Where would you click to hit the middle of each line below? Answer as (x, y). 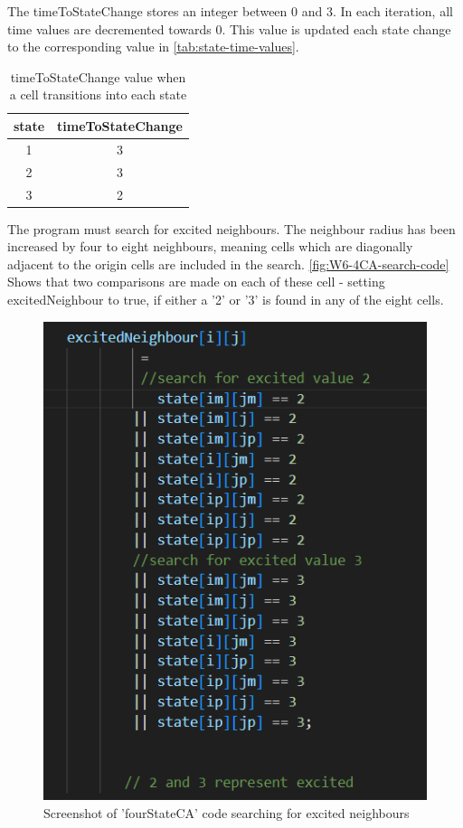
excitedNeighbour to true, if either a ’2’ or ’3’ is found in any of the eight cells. (226, 299)
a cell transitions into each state (98, 94)
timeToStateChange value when (98, 76)
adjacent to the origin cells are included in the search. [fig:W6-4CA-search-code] (228, 263)
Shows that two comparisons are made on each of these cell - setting (196, 282)
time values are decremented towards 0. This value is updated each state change (229, 28)
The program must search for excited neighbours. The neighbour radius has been (231, 228)
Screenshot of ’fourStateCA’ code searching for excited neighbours (227, 812)
